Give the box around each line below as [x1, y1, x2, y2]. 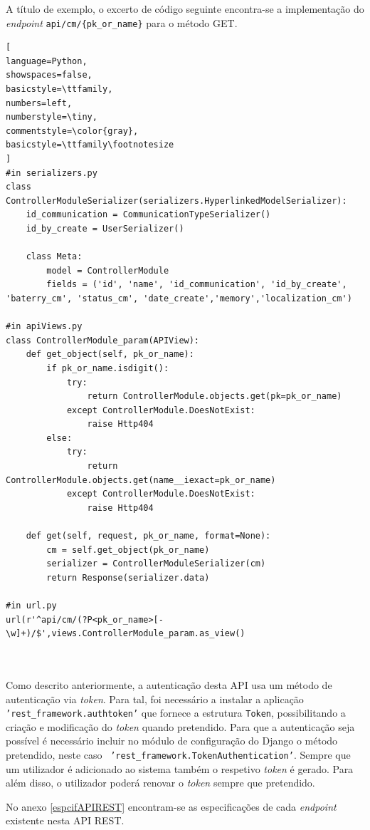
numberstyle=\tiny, [6, 112, 97, 123]
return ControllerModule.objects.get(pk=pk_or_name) [87, 391, 342, 402]
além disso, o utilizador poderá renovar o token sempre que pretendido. [6, 775, 315, 790]
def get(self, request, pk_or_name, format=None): [26, 531, 271, 541]
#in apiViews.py [6, 321, 83, 332]
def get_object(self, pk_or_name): [26, 349, 194, 360]
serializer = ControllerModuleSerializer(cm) [46, 559, 266, 569]
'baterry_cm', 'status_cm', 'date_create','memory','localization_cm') [6, 293, 352, 304]
